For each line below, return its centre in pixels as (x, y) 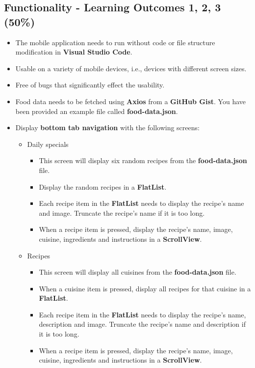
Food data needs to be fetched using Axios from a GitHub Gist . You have (130, 101)
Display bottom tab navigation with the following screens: (107, 127)
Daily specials (48, 144)
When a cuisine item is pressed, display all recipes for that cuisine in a (145, 288)
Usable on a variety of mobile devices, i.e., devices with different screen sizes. (131, 68)
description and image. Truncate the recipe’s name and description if (142, 324)
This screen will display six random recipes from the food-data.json (143, 160)
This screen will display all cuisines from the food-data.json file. (138, 272)
